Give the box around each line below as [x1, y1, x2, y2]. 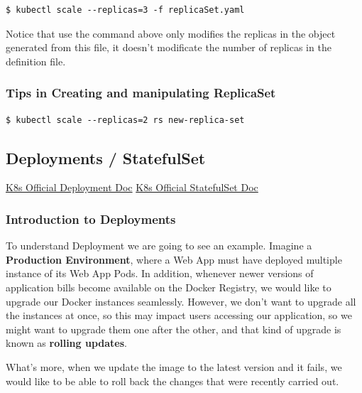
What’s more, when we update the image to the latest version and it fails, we [6, 359, 342, 374]
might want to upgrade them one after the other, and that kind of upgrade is [6, 321, 341, 336]
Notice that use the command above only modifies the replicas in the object [6, 26, 336, 41]
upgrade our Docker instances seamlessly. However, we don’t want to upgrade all [6, 294, 356, 308]
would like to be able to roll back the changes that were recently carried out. [6, 373, 339, 388]
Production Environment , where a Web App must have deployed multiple [6, 252, 342, 267]
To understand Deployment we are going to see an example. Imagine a [6, 238, 312, 253]
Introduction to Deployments [6, 210, 176, 227]
